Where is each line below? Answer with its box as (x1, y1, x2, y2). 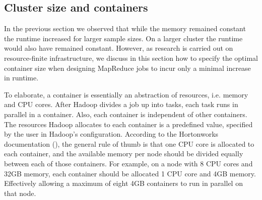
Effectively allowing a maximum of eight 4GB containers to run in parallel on (4, 178, 243, 188)
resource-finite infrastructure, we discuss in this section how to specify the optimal (4, 52, 258, 63)
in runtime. (4, 72, 39, 83)
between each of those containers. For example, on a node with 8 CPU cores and (4, 158, 253, 168)
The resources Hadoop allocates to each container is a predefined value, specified (4, 119, 253, 129)
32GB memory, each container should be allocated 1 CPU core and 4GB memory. (4, 168, 256, 178)
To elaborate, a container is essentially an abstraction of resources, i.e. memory (4, 89, 248, 99)
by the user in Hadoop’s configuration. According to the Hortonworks (4, 129, 219, 139)
